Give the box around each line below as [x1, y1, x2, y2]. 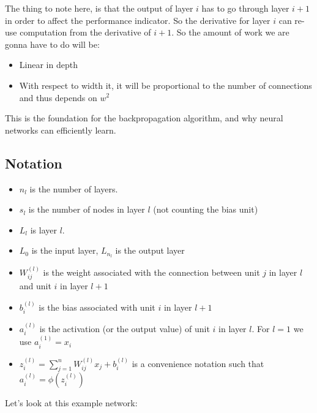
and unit [19, 279, 51, 292]
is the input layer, [31, 244, 99, 257]
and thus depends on [19, 91, 97, 104]
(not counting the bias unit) [153, 203, 258, 216]
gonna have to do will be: [5, 37, 100, 50]
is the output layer [115, 244, 185, 257]
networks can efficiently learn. [5, 123, 116, 136]
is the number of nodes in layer [28, 203, 145, 216]
